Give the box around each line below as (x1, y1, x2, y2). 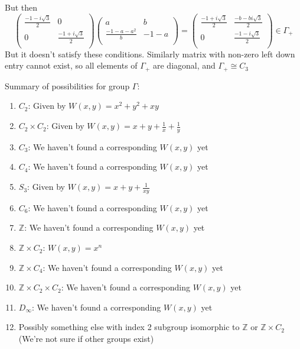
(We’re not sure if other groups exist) (18, 332, 154, 345)
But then (5, 1, 38, 13)
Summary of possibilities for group (5, 79, 130, 92)
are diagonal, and (152, 59, 216, 72)
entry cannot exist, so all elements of (5, 59, 138, 72)
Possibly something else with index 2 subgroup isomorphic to (18, 321, 240, 333)
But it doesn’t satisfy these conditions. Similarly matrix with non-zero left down (5, 47, 295, 60)
